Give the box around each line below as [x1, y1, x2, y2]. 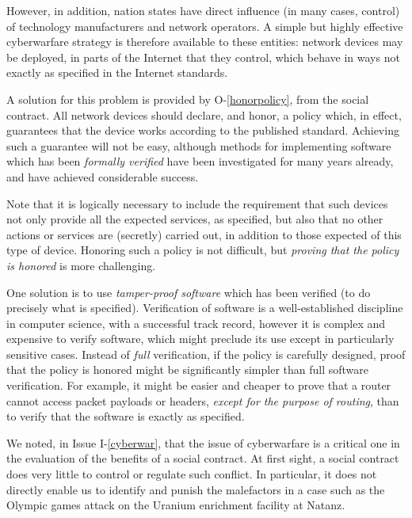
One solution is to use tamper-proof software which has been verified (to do [6, 284, 371, 300]
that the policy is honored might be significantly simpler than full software [6, 361, 369, 378]
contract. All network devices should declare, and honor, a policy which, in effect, [6, 106, 402, 123]
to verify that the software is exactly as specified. [6, 408, 245, 425]
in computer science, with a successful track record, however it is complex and [6, 314, 386, 331]
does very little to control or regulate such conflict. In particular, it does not [6, 466, 377, 482]
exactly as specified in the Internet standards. [6, 64, 228, 81]
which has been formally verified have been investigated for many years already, [6, 153, 394, 169]
